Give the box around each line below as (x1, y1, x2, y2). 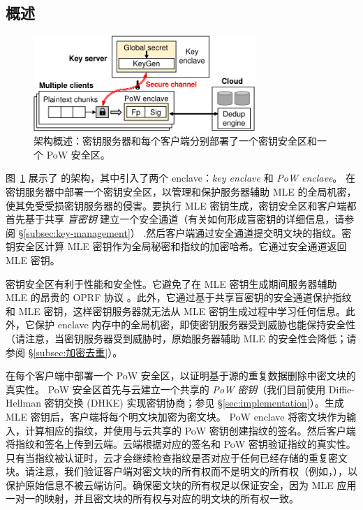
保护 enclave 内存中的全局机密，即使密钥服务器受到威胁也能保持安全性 (34, 317, 356, 332)
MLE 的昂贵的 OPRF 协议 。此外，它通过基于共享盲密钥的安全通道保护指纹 (6, 290, 352, 305)
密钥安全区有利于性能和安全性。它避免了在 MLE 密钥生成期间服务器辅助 (6, 276, 337, 291)
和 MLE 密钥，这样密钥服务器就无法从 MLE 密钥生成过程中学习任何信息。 (6, 303, 346, 318)
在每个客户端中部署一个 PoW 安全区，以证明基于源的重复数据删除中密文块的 (6, 368, 356, 383)
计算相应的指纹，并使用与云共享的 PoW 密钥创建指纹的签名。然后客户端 (24, 423, 356, 437)
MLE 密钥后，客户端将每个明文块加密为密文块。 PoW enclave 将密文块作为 (6, 409, 347, 423)
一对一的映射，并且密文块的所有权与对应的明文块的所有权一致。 (6, 491, 299, 506)
